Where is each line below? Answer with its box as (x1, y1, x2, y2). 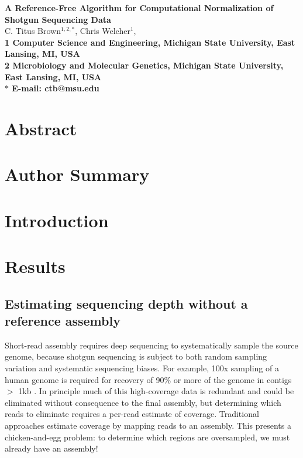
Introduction (5, 208, 109, 232)
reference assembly (5, 312, 120, 330)
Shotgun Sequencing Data (5, 13, 111, 25)
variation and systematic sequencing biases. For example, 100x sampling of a (5, 362, 279, 374)
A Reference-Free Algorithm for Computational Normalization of (5, 2, 274, 13)
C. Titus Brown (5, 25, 61, 37)
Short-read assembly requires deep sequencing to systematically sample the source (5, 339, 298, 351)
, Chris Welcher (75, 25, 130, 37)
